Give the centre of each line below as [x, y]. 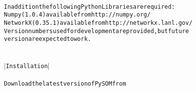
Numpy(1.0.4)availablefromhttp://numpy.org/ [77, 15]
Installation [27, 66]
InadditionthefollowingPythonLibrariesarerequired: [89, 7]
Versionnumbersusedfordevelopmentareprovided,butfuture [97, 31]
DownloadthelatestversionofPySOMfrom [65, 84]
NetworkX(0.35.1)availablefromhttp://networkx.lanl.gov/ [98, 23]
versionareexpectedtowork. [48, 39]
